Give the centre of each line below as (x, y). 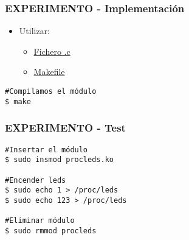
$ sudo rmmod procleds (51, 231)
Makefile (49, 72)
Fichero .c (52, 51)
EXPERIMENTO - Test (65, 128)
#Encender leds (36, 180)
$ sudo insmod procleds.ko (59, 160)
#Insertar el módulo (46, 150)
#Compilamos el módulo (51, 91)
